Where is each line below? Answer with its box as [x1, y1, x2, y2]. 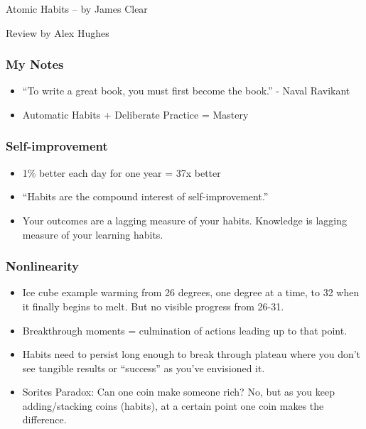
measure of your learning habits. [22, 227, 163, 241]
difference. [22, 412, 67, 427]
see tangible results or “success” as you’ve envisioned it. [22, 360, 265, 375]
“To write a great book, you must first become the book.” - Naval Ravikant [22, 83, 350, 98]
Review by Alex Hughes [6, 25, 109, 40]
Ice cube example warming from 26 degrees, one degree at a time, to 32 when [22, 285, 360, 300]
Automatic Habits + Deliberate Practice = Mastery [22, 107, 249, 121]
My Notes [6, 55, 64, 73]
